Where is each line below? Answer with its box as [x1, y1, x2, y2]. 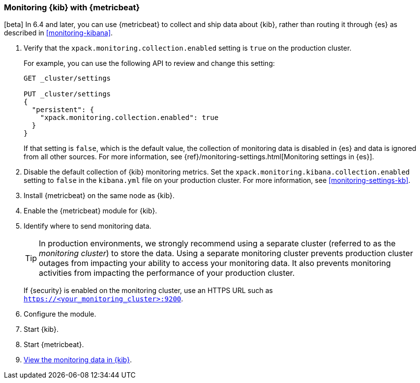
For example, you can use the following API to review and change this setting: [24, 59, 275, 68]
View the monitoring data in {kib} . [24, 355, 132, 364]
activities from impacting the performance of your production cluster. [39, 268, 295, 278]
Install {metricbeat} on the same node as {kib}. [24, 191, 175, 200]
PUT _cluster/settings [24, 90, 111, 98]
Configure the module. [24, 310, 96, 319]
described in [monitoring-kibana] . [4, 29, 113, 37]
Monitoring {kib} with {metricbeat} [4, 2, 140, 12]
